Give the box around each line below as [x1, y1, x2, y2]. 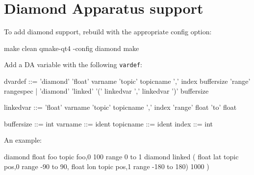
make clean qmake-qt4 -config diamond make [4, 43, 139, 53]
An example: [4, 135, 42, 145]
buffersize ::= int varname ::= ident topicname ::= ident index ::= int [4, 118, 213, 128]
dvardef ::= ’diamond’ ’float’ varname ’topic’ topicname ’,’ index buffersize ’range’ [4, 75, 251, 86]
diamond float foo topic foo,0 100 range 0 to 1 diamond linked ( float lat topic [4, 151, 239, 161]
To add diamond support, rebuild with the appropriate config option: [4, 26, 212, 37]
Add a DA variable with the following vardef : [4, 59, 142, 70]
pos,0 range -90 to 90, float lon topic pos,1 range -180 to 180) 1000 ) [4, 161, 209, 171]
